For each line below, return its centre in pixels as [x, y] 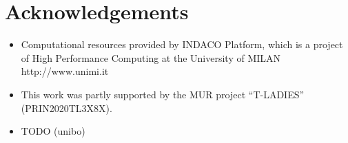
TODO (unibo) [53, 131]
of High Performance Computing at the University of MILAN [151, 57]
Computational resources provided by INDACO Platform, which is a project [182, 44]
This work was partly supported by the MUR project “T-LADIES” [163, 94]
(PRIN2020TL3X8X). [66, 108]
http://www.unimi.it [65, 71]
